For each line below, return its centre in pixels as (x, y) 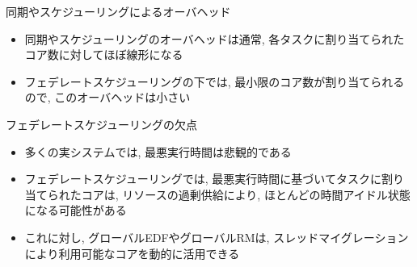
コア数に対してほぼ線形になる (104, 54)
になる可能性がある (76, 210)
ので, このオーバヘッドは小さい (107, 97)
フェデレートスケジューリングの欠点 (102, 124)
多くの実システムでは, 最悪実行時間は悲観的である (158, 151)
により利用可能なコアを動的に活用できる (132, 253)
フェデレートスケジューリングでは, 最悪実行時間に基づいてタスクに (203, 179)
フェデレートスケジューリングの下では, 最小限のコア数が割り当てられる (215, 81)
